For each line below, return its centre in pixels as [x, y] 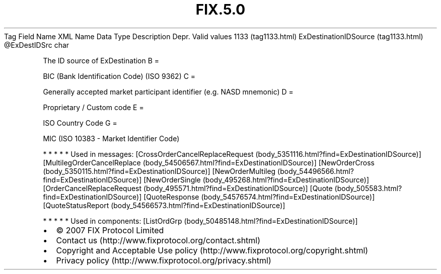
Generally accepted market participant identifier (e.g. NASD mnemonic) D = [168, 92]
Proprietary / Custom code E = [93, 107]
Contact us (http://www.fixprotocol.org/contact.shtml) [158, 240]
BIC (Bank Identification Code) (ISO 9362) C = [119, 76]
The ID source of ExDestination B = [101, 60]
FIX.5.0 [220, 10]
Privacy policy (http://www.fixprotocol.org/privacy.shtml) [164, 260]
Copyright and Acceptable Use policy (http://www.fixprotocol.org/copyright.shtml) [212, 250]
